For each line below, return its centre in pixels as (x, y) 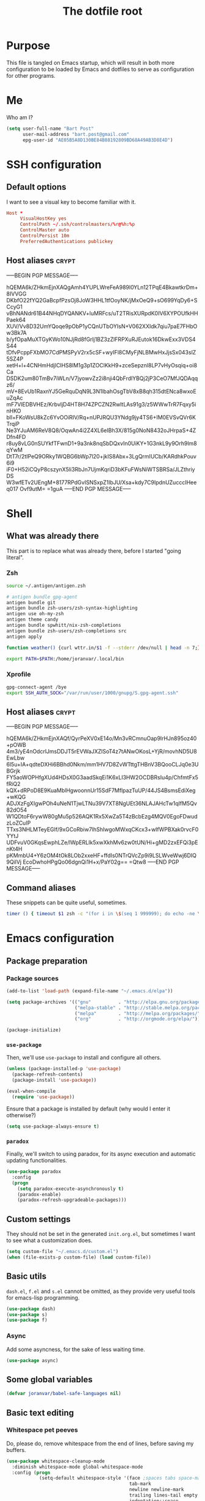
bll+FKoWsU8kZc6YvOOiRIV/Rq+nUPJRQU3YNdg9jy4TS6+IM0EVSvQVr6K (101, 417)
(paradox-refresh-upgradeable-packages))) (72, 1200)
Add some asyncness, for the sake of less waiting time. (76, 1349)
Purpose (28, 46)
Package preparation (47, 961)
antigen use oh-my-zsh (35, 614)
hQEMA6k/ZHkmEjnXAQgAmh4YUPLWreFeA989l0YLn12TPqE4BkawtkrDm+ (102, 287)
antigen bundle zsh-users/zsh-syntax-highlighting (72, 608)
